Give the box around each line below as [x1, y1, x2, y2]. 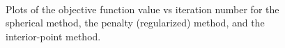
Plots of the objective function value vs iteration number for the [6, 1, 279, 16]
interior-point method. [6, 29, 101, 43]
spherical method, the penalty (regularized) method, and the [6, 15, 265, 30]
